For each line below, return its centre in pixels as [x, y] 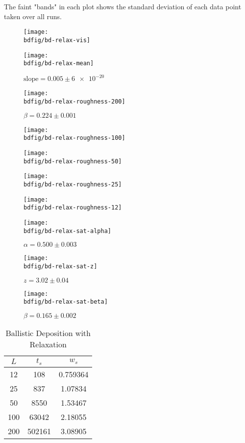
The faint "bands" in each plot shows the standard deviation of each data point [123, 6]
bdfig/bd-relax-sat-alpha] [67, 231]
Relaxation [48, 344]
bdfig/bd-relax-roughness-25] [73, 184]
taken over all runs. [33, 16]
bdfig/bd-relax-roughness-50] [73, 161]
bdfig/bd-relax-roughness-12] [73, 208]
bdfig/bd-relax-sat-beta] [66, 302]
